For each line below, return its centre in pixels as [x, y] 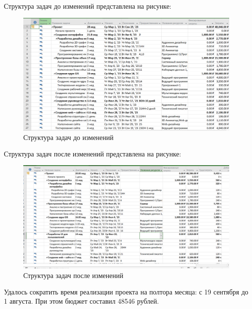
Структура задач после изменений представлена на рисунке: [92, 153]
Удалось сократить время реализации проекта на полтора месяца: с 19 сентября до [126, 291]
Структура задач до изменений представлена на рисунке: [88, 6]
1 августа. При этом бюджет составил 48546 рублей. [82, 301]
